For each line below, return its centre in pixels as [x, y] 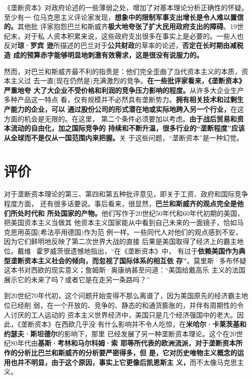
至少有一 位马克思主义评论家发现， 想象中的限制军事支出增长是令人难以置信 [124, 17]
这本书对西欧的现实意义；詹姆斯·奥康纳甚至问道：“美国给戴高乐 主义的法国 [125, 270]
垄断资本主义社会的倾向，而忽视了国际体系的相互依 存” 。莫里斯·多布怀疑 [128, 260]
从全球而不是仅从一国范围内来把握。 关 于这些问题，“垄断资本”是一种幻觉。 [124, 137]
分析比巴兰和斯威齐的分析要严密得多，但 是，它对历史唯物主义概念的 [127, 352]
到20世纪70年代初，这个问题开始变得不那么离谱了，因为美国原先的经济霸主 [123, 296]
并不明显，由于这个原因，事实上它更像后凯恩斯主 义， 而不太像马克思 [127, 362]
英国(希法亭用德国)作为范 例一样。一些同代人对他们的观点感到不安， [133, 232]
